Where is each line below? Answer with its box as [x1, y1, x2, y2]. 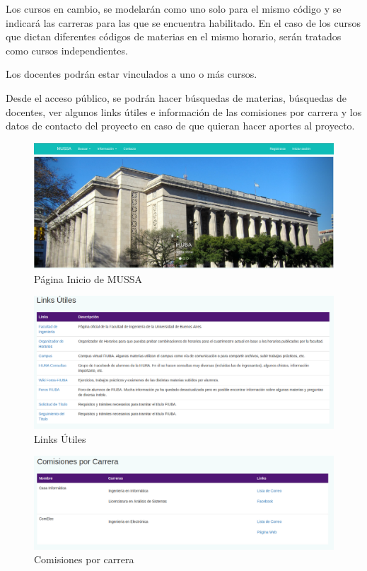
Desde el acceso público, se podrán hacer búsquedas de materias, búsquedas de [6, 90, 346, 105]
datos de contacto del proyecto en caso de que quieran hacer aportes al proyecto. [6, 118, 355, 133]
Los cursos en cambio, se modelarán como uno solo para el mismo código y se [6, 1, 342, 16]
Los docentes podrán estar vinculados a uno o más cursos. [6, 67, 257, 81]
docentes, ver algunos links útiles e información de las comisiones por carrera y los [6, 104, 362, 119]
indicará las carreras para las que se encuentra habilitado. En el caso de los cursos [6, 15, 361, 30]
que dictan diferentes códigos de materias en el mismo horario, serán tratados [6, 29, 342, 44]
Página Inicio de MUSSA [34, 271, 143, 286]
